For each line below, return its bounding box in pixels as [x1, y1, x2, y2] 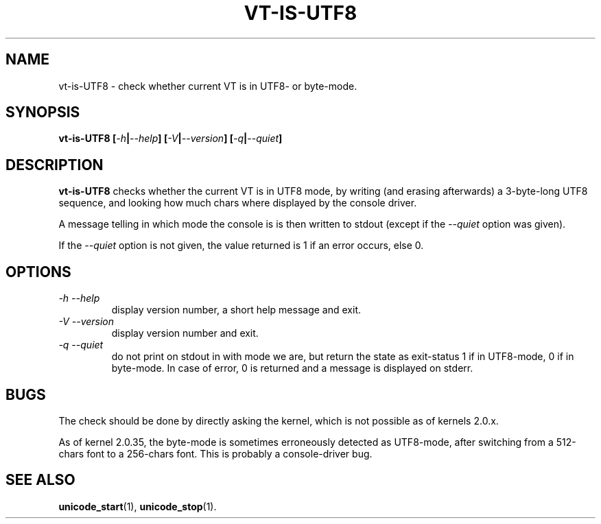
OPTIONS [5, 263, 71, 281]
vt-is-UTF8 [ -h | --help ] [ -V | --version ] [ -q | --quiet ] [58, 132, 283, 145]
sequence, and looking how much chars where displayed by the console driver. [58, 197, 417, 209]
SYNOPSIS [5, 104, 80, 121]
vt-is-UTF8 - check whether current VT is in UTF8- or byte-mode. [58, 80, 357, 92]
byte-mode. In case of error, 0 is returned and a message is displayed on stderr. [111, 362, 473, 374]
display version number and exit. [111, 327, 259, 340]
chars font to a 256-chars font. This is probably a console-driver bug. [58, 447, 373, 460]
